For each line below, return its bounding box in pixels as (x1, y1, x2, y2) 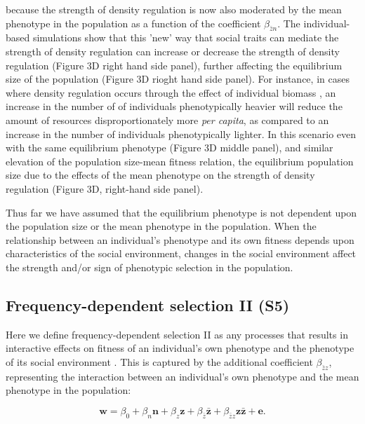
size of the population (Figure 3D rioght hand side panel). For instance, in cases (6, 71, 350, 86)
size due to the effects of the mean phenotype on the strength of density (6, 167, 315, 182)
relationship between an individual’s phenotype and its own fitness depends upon (6, 232, 354, 247)
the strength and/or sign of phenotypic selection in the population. (6, 259, 293, 274)
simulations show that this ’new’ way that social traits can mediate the (32, 30, 339, 45)
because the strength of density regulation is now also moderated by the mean (6, 2, 342, 16)
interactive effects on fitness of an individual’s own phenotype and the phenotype (6, 341, 354, 355)
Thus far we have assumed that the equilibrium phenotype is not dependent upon (6, 205, 357, 219)
